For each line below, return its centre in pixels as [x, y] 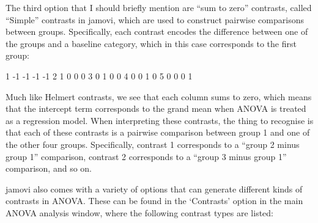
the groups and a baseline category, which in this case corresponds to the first [151, 43]
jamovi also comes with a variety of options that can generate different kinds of [154, 188]
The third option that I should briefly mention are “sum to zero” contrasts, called [159, 7]
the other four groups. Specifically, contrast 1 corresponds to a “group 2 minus [153, 144]
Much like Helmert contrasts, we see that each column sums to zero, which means [159, 96]
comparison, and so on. [49, 168]
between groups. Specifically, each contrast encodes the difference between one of [157, 31]
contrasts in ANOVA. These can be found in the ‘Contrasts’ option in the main [154, 201]
